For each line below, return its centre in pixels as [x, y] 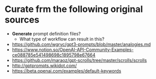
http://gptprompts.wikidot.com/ [44, 65]
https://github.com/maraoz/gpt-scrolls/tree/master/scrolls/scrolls [79, 60]
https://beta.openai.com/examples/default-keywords [66, 70]
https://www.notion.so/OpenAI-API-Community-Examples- [73, 49]
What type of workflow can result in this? [62, 39]
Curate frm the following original [74, 9]
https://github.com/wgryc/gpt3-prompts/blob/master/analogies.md [81, 44]
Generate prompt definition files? [46, 33]
